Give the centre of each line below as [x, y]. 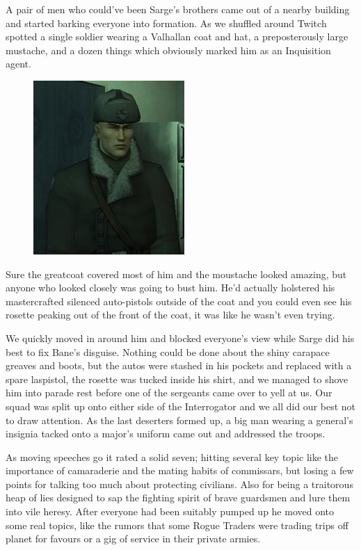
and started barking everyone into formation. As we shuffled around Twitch [166, 23]
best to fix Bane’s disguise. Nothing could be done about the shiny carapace [168, 351]
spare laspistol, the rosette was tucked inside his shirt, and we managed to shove [177, 379]
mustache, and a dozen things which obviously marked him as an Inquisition [168, 50]
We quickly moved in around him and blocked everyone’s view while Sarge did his [180, 338]
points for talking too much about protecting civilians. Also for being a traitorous [179, 484]
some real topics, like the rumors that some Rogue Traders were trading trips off [177, 525]
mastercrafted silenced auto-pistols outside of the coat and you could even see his [179, 301]
